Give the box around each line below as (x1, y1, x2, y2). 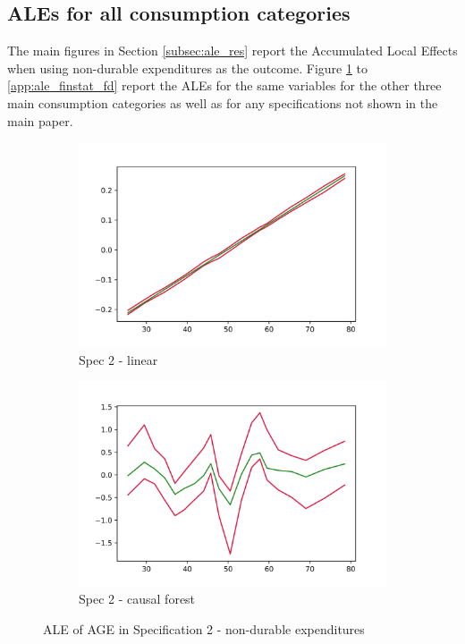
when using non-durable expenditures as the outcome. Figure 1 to (7, 58, 368, 77)
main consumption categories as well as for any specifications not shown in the (7, 93, 438, 112)
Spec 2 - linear (79, 350, 158, 369)
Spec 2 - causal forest (79, 589, 196, 608)
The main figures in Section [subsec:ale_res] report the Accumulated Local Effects (7, 41, 458, 60)
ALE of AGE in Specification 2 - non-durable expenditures (43, 619, 365, 638)
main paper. (7, 111, 73, 130)
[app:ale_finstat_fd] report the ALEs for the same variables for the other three (7, 76, 442, 95)
